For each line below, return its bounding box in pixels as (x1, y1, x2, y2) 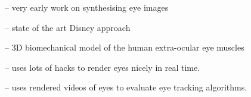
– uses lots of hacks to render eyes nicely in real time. (5, 61, 200, 73)
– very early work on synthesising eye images (5, 1, 169, 13)
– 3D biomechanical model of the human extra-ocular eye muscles (5, 41, 244, 54)
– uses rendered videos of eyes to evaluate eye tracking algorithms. (5, 81, 247, 93)
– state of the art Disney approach (5, 21, 131, 33)
